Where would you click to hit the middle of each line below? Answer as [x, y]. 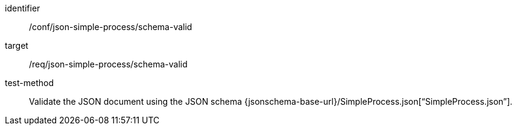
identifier [23, 8]
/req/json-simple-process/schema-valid [108, 64]
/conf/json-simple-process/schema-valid [111, 27]
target [17, 45]
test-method [29, 83]
